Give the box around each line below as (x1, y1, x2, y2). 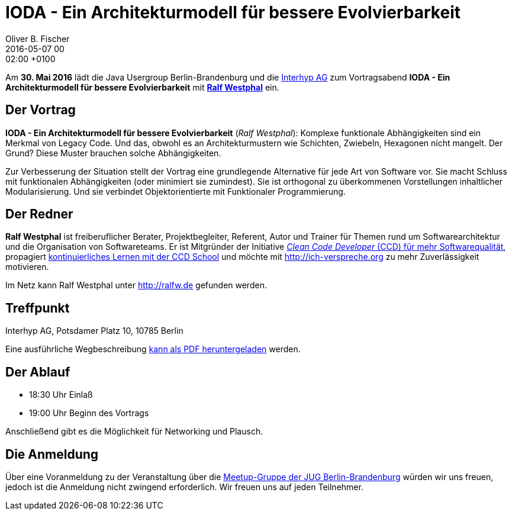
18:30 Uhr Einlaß (29, 390, 93, 400)
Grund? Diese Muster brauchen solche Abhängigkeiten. (5, 147, 221, 158)
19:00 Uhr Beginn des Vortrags (29, 408, 149, 419)
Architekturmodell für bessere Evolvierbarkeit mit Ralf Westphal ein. (5, 82, 279, 92)
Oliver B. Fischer (5, 33, 70, 44)
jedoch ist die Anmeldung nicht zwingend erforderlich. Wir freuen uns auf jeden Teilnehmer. (5, 481, 363, 492)
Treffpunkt (5, 300, 70, 316)
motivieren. (5, 262, 49, 272)
